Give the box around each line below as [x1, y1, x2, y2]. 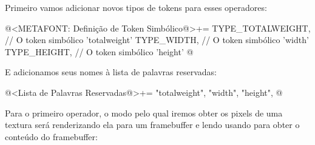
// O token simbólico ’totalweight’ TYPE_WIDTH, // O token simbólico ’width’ [5, 33, 309, 46]
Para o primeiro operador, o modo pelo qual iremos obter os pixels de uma [5, 106, 283, 119]
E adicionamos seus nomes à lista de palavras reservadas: [5, 66, 217, 78]
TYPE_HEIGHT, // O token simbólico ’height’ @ [5, 45, 194, 58]
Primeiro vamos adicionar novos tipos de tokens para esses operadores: [5, 1, 267, 13]
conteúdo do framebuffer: [5, 130, 98, 143]
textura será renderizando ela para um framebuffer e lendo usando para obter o [5, 118, 300, 131]
